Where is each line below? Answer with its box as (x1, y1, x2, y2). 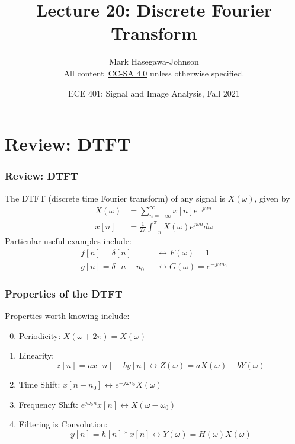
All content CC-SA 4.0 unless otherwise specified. (63, 66, 245, 79)
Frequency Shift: (18, 398, 79, 410)
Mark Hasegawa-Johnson (109, 55, 199, 68)
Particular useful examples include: (5, 235, 132, 247)
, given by (254, 191, 290, 204)
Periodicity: (18, 329, 61, 341)
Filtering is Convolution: (18, 418, 108, 430)
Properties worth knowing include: (5, 309, 130, 322)
